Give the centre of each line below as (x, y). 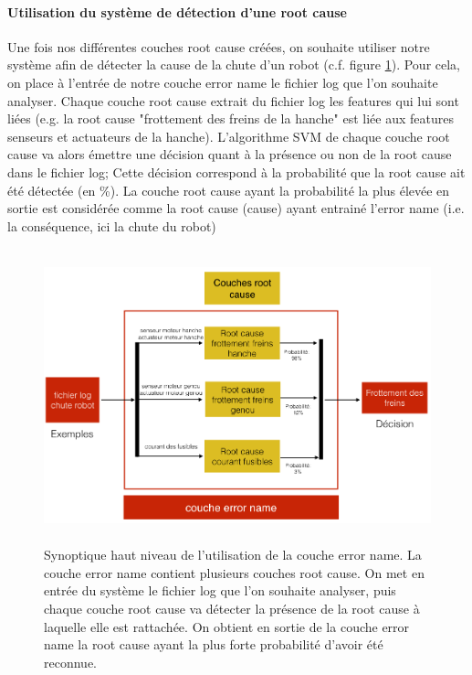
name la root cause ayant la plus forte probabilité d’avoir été (214, 644)
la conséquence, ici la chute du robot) (112, 225)
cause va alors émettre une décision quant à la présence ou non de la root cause (230, 154)
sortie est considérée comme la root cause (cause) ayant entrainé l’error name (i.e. (236, 208)
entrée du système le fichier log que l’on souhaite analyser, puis (220, 590)
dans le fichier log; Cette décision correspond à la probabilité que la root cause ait (236, 171)
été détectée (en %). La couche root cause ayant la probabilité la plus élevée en (229, 190)
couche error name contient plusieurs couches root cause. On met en (234, 572)
